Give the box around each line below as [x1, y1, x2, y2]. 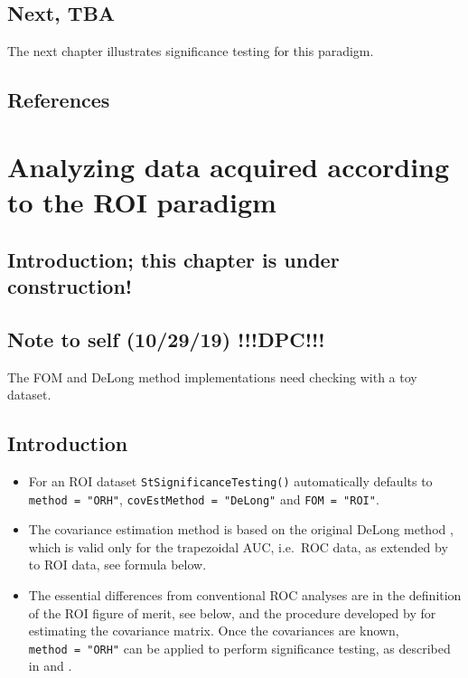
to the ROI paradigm [7, 183, 276, 220]
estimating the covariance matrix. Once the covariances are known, [28, 621, 399, 640]
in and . [28, 656, 72, 675]
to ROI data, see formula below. [28, 555, 207, 574]
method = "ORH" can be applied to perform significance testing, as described [28, 638, 451, 657]
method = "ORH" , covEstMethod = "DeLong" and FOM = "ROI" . [28, 489, 379, 508]
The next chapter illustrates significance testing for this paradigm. [7, 42, 374, 61]
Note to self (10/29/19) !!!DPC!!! [7, 325, 325, 353]
